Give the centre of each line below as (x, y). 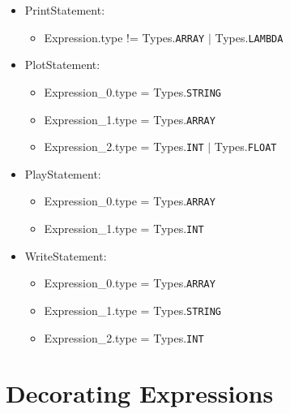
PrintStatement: (65, 10)
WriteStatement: (66, 255)
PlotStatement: (62, 65)
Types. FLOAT (245, 147)
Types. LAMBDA (249, 37)
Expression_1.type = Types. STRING (133, 310)
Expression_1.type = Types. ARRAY (130, 119)
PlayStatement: (63, 173)
